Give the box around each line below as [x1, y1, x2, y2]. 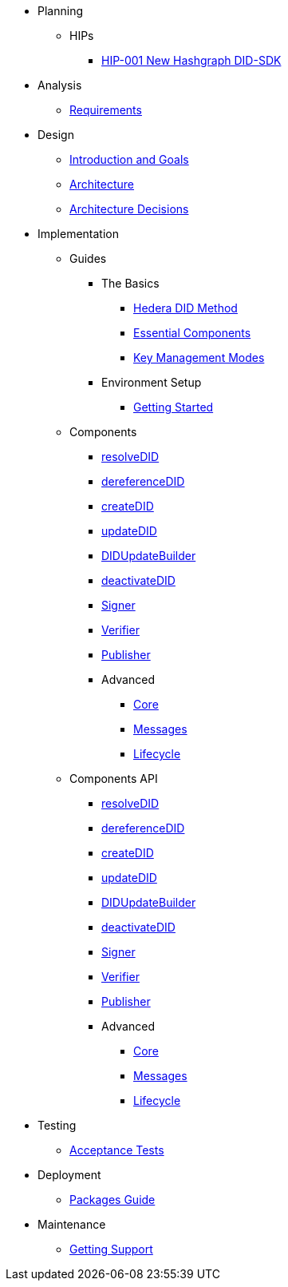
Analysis [37, 78, 82, 92]
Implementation [37, 227, 119, 240]
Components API [69, 772, 158, 785]
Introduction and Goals [69, 153, 189, 166]
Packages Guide [69, 1193, 156, 1206]
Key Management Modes [133, 351, 265, 364]
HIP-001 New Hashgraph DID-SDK [101, 54, 282, 67]
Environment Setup [101, 375, 202, 389]
